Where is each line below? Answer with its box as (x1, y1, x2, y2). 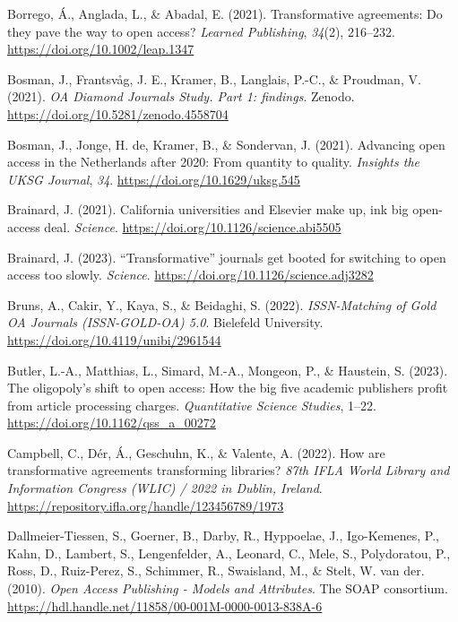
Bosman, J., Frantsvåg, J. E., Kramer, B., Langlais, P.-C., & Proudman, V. (7, 69, 421, 88)
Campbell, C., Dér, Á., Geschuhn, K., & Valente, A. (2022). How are (7, 443, 385, 462)
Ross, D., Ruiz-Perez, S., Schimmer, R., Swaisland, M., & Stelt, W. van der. (7, 561, 425, 580)
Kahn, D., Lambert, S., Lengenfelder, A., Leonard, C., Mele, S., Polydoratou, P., (7, 543, 451, 562)
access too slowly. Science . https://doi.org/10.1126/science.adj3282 (7, 265, 374, 284)
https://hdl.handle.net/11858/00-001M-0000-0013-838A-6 (7, 596, 323, 615)
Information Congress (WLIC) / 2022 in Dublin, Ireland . (7, 479, 323, 497)
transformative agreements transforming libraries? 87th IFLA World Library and (7, 461, 450, 479)
